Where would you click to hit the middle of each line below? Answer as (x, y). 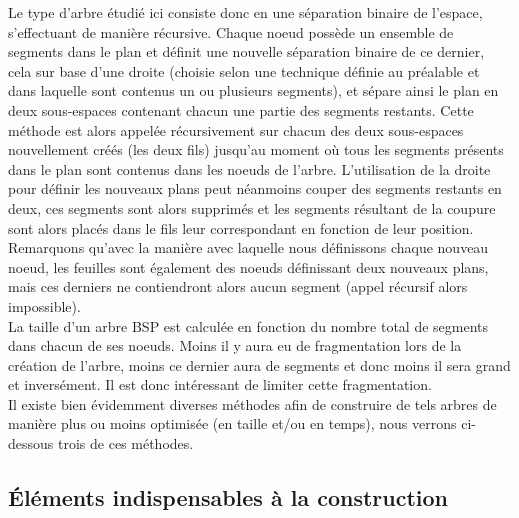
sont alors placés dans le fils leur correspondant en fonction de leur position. (241, 227)
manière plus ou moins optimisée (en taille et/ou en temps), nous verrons (232, 423)
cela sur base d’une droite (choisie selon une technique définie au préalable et (244, 70)
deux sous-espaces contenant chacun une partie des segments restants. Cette (241, 109)
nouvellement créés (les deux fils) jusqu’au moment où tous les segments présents (256, 149)
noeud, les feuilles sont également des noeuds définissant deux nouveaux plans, (248, 266)
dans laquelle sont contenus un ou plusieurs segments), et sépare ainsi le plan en (253, 90)
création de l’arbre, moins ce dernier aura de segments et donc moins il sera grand (259, 364)
